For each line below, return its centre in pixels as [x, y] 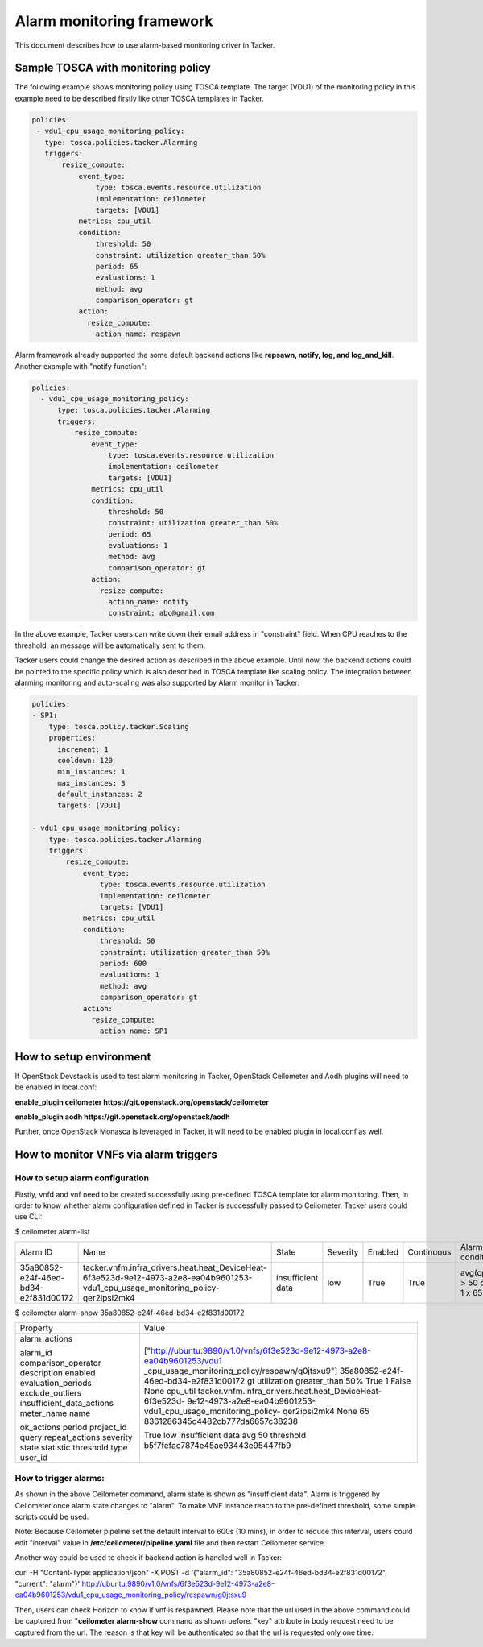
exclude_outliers [51, 1393]
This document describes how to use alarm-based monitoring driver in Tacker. [145, 45]
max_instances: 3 [92, 783]
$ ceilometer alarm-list [52, 1231]
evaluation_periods [56, 1384]
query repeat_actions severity [76, 1437]
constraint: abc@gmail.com [161, 613]
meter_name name [55, 1413]
